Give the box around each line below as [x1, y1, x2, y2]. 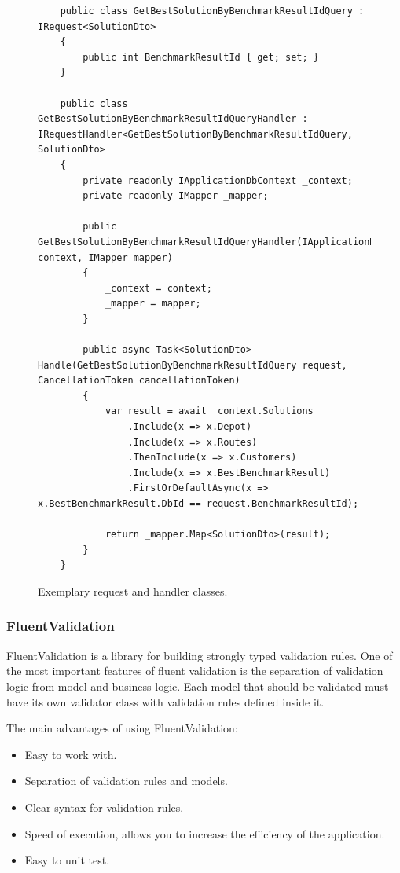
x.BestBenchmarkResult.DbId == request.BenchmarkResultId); [38, 498, 359, 509]
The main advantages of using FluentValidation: [6, 720, 238, 736]
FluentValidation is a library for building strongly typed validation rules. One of [6, 647, 393, 663]
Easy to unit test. [24, 852, 110, 868]
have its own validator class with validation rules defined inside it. [6, 693, 325, 710]
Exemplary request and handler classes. [38, 582, 228, 599]
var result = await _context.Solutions [105, 405, 314, 417]
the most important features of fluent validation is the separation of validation [6, 662, 383, 679]
